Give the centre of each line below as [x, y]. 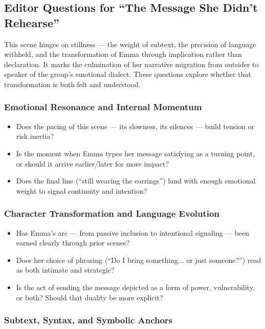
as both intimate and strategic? [65, 270]
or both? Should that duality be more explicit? [90, 297]
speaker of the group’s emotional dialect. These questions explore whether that [128, 74]
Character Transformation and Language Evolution [112, 213]
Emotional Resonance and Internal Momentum [103, 107]
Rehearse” [32, 22]
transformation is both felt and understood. [72, 84]
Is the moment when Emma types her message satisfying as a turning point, [136, 153]
